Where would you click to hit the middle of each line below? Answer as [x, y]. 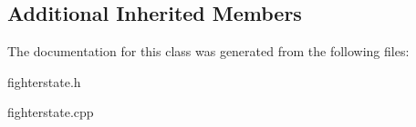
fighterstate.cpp [51, 112]
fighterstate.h [44, 81]
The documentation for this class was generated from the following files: [208, 51]
